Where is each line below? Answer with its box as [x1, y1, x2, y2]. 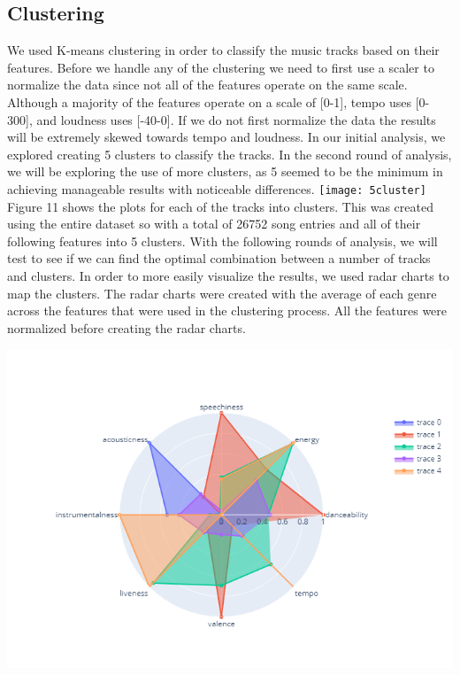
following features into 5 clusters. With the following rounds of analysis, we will [7, 231, 438, 250]
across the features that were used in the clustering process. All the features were [7, 301, 448, 320]
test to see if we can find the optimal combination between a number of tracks [7, 249, 431, 268]
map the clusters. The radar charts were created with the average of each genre [7, 283, 437, 302]
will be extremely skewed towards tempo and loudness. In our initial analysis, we [7, 128, 446, 146]
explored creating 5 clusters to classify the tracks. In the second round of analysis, [7, 144, 452, 163]
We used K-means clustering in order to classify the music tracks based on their [7, 41, 440, 59]
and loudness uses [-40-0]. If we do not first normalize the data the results [36, 110, 436, 128]
